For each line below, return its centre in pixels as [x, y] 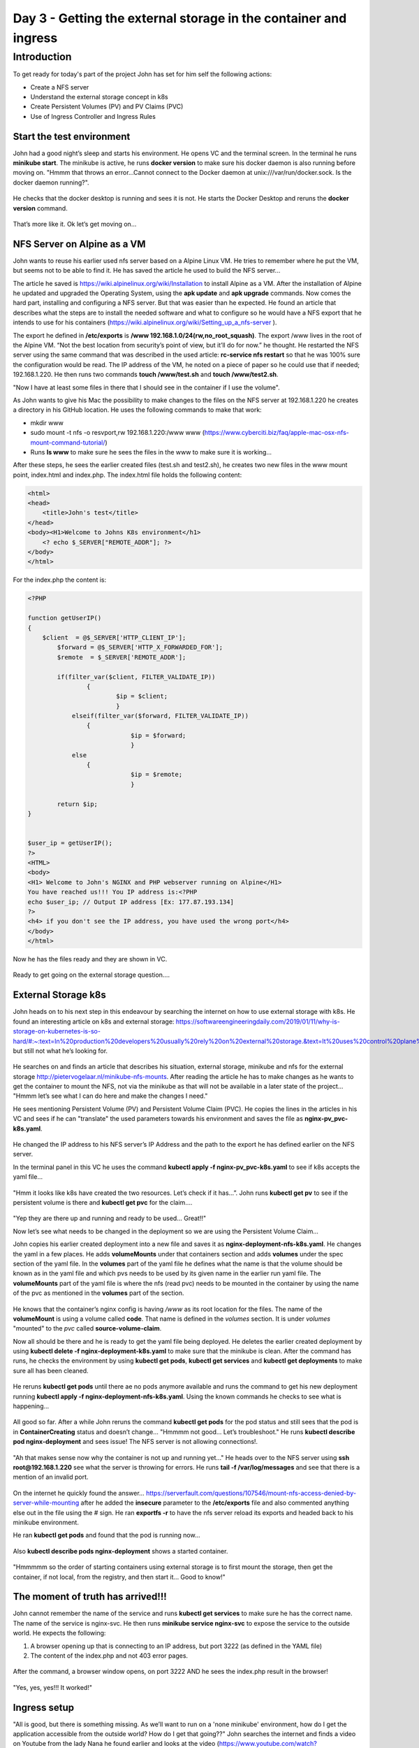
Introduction [42, 57]
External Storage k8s [59, 995]
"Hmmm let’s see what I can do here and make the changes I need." [110, 1096]
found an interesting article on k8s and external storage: [94, 1022]
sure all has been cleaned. [51, 1370]
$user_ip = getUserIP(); [70, 843]
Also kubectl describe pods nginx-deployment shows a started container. [120, 1551]
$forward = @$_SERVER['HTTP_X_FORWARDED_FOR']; [140, 647]
